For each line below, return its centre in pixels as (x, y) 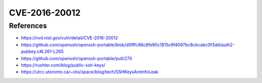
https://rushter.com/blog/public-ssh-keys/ (63, 65)
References (28, 26)
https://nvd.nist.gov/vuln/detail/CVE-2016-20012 (70, 38)
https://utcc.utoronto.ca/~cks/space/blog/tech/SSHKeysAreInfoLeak (90, 72)
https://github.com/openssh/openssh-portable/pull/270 (77, 58)
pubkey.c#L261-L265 (42, 51)
